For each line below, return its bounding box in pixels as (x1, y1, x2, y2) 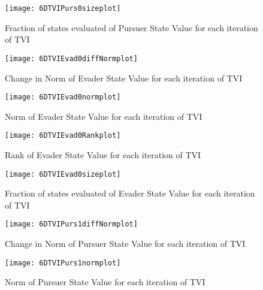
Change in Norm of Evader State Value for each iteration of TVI (5, 71, 243, 84)
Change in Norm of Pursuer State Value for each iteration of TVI (5, 237, 246, 250)
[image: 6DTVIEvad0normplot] (5, 93, 121, 102)
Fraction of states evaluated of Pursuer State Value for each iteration (5, 21, 258, 34)
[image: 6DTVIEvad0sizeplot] (5, 170, 121, 179)
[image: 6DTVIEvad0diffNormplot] (5, 54, 138, 63)
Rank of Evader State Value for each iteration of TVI (5, 149, 201, 161)
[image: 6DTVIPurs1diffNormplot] (5, 220, 138, 229)
